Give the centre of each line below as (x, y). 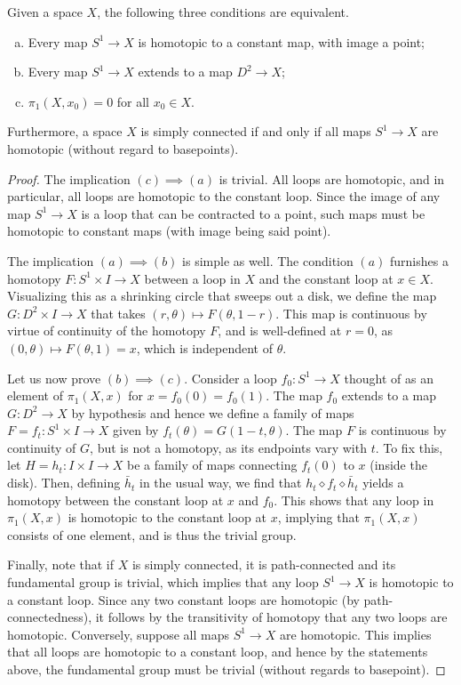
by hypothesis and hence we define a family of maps (213, 412)
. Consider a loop (230, 378)
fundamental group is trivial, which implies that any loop (163, 582)
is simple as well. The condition (268, 260)
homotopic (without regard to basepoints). (123, 148)
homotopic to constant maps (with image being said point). (169, 231)
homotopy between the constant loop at (115, 500)
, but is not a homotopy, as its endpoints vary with (228, 447)
